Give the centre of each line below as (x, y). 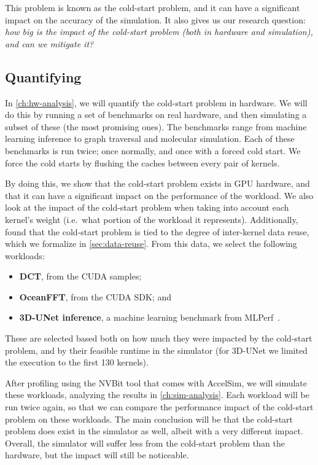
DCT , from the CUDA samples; (80, 276)
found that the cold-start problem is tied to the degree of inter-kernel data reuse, (157, 231)
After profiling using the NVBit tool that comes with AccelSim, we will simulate (156, 382)
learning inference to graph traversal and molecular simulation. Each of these (150, 139)
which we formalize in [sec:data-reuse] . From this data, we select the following (151, 244)
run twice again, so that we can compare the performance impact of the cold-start (159, 407)
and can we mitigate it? (49, 43)
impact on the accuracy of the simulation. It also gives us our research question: (155, 19)
